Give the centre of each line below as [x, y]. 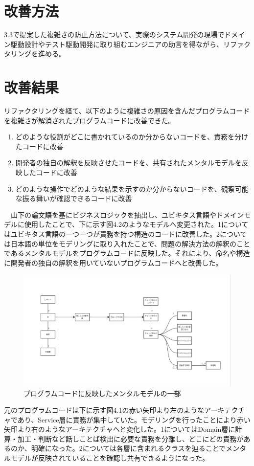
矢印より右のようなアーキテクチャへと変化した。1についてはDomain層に [120, 429]
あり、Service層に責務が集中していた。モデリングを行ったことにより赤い [134, 419]
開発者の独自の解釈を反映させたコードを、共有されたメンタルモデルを [128, 163]
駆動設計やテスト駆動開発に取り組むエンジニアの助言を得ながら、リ [120, 44]
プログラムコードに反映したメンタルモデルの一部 [102, 393]
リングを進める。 [38, 54]
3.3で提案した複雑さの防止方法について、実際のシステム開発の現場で [114, 34]
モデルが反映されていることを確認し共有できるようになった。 [110, 457]
